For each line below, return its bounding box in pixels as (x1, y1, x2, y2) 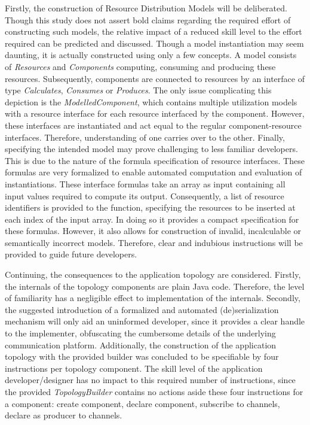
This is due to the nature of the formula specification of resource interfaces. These (5, 154, 305, 166)
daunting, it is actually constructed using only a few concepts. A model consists (5, 48, 297, 61)
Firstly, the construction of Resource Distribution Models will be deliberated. (5, 2, 287, 14)
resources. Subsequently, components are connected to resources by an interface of (5, 72, 305, 84)
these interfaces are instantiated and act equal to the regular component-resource (5, 119, 302, 131)
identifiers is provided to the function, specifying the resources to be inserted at (5, 201, 296, 214)
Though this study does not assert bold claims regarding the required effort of (5, 13, 291, 26)
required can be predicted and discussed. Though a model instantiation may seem (5, 37, 304, 49)
